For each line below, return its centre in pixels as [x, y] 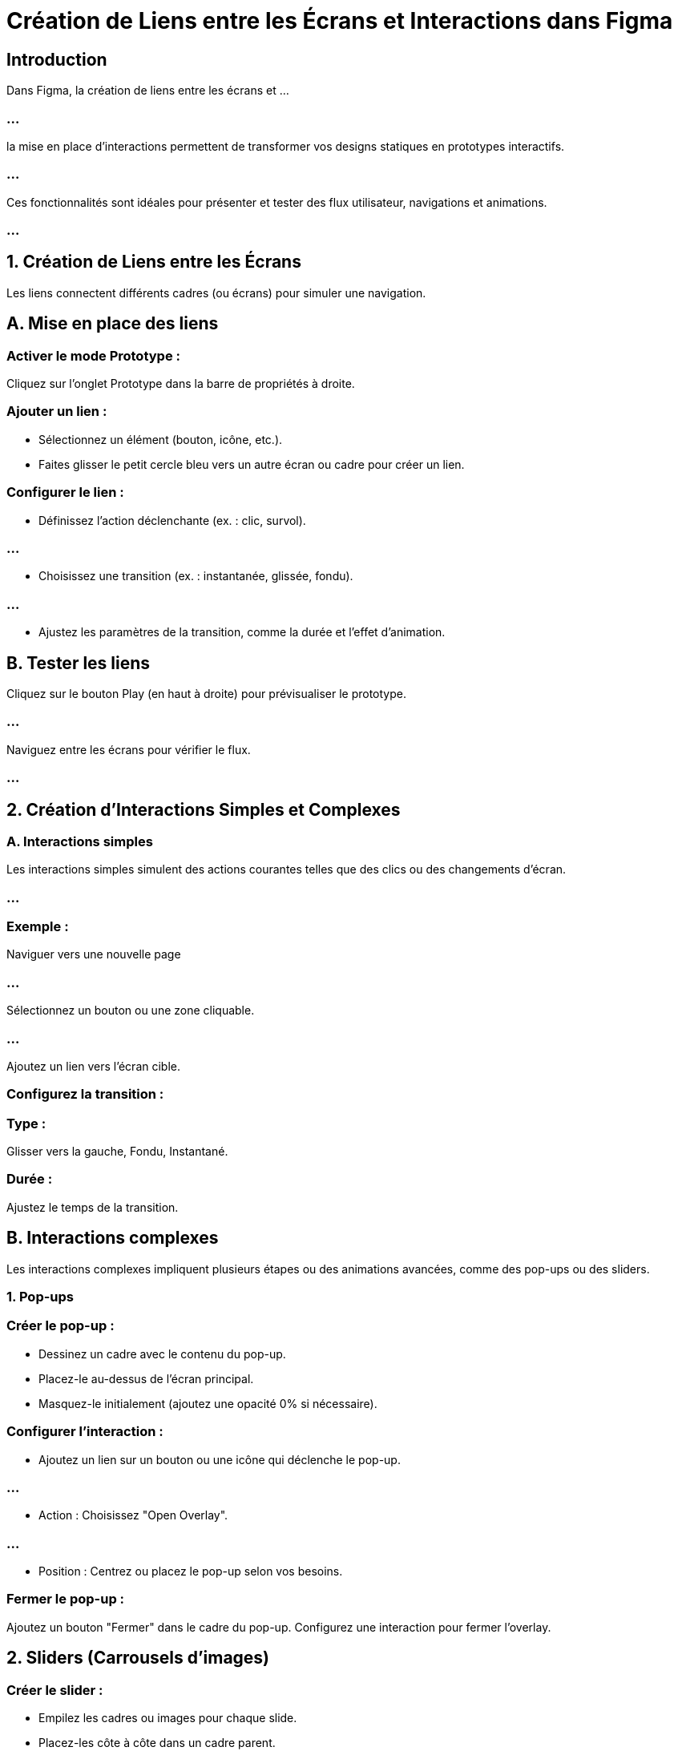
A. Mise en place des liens [113, 324]
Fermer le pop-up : [66, 1599]
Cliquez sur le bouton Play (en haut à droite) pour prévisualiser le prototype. [206, 693]
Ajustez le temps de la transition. [93, 1207]
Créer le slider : [55, 1690]
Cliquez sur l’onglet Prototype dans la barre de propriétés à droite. [181, 384]
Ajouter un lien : [57, 412]
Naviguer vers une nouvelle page [94, 954]
